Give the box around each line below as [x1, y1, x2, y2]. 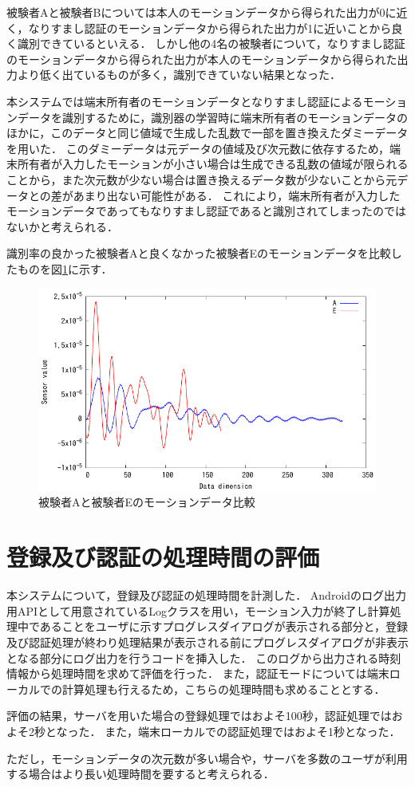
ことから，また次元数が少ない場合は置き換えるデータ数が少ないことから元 [6, 171, 397, 187]
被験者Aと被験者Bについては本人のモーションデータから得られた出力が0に [6, 4, 397, 20]
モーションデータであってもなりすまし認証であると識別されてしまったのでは [6, 203, 407, 219]
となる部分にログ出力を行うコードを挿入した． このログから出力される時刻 [6, 649, 401, 666]
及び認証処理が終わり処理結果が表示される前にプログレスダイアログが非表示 [6, 633, 409, 650]
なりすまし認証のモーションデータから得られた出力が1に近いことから [28, 19, 392, 36]
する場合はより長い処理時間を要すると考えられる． [6, 765, 275, 782]
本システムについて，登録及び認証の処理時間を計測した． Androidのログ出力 [6, 587, 407, 604]
